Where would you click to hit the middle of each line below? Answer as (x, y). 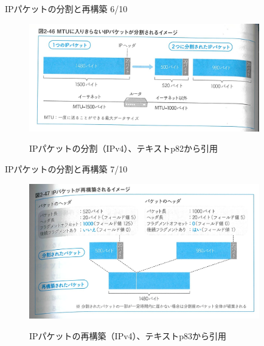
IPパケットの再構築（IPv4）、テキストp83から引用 (128, 335)
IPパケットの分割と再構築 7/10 (66, 168)
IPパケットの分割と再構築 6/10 (66, 9)
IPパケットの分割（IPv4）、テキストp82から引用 (123, 148)
